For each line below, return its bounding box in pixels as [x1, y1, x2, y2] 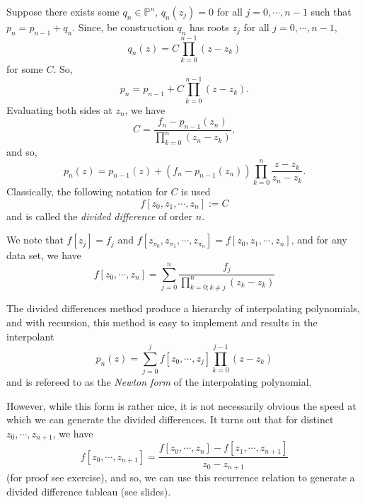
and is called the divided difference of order [6, 208, 193, 223]
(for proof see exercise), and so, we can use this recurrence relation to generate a [6, 469, 355, 484]
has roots [189, 20, 229, 34]
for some [6, 61, 43, 76]
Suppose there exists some [6, 4, 120, 18]
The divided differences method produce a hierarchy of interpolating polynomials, [6, 301, 360, 316]
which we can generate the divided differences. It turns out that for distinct [6, 412, 334, 427]
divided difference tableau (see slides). [6, 483, 171, 498]
